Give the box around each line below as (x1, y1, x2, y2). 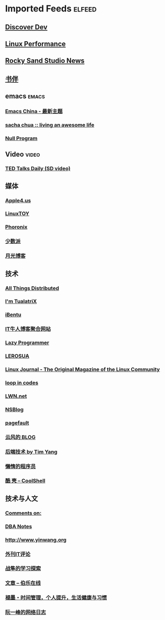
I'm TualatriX (5, 298, 37, 305)
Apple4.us (5, 197, 31, 204)
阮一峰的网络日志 (5, 609, 46, 616)
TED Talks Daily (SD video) (5, 165, 71, 172)
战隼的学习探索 (5, 565, 41, 572)
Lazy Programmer (5, 339, 50, 346)
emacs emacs (5, 92, 45, 101)
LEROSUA (5, 353, 30, 360)
